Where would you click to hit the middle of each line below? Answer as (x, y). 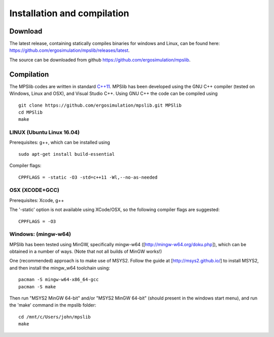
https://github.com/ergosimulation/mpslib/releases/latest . (70, 50)
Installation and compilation (69, 13)
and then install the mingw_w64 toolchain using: (60, 268)
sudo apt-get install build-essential (67, 154)
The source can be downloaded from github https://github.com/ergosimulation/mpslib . (100, 60)
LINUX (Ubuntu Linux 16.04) (44, 132)
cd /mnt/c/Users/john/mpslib (55, 317)
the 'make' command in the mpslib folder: (53, 305)
